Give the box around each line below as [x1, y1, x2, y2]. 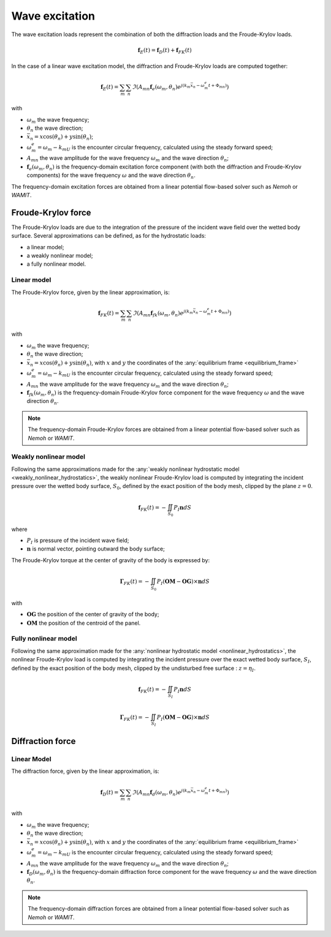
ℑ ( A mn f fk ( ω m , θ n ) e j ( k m [132, 309, 193, 318]
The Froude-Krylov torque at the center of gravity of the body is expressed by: [11, 556, 210, 563]
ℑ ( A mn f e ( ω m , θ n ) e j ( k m [132, 83, 191, 92]
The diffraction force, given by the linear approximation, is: [11, 767, 159, 775]
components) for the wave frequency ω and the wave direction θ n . [26, 171, 196, 180]
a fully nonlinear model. [26, 260, 86, 268]
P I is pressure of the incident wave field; [26, 536, 129, 545]
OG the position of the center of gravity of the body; [26, 611, 159, 618]
